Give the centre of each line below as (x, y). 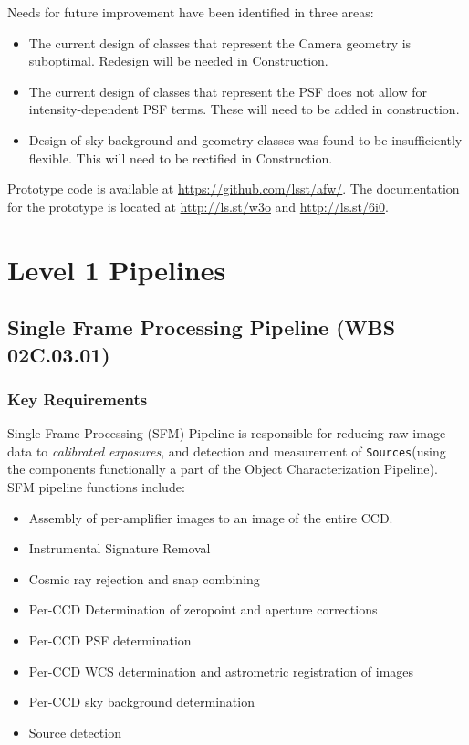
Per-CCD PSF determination (110, 640)
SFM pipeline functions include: (96, 486)
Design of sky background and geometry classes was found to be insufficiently (245, 139)
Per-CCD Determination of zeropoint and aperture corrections (203, 609)
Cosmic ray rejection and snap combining (144, 578)
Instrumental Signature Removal (120, 548)
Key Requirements (78, 399)
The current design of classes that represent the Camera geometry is (220, 42)
